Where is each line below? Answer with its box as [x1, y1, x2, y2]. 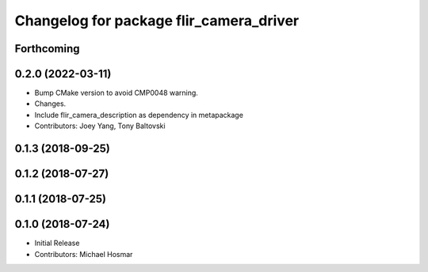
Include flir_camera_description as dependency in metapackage [34, 110, 243, 119]
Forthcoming [14, 42, 80, 55]
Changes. [34, 99, 67, 108]
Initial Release [34, 238, 80, 248]
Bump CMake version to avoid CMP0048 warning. [34, 88, 198, 98]
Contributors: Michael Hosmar [34, 249, 133, 259]
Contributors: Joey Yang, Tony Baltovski [34, 121, 166, 130]
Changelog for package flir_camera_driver [14, 12, 300, 29]
